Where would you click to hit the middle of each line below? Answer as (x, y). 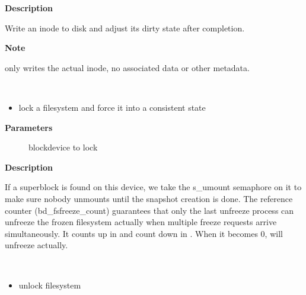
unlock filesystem (50, 285)
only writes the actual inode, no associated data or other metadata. (127, 67)
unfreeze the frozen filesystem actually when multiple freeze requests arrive (141, 222)
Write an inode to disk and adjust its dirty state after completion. (125, 28)
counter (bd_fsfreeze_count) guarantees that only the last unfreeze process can (149, 210)
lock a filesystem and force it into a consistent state (112, 107)
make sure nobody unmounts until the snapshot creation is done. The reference (149, 198)
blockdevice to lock (63, 147)
